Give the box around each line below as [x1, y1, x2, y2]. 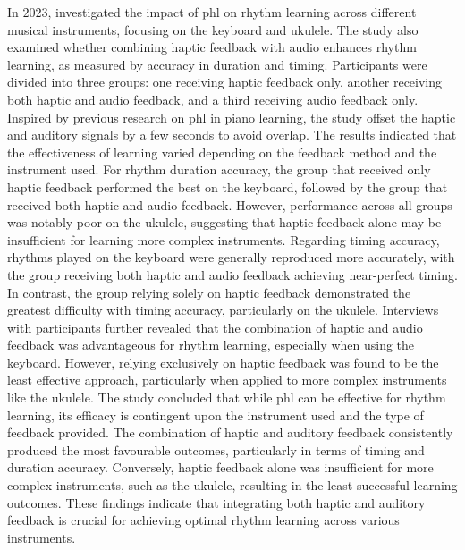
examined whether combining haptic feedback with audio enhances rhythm [7, 38, 417, 56]
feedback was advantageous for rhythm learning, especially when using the [7, 335, 415, 354]
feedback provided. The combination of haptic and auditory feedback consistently [7, 423, 453, 442]
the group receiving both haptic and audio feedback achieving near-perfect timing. [7, 265, 458, 283]
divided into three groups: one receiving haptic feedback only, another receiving [7, 72, 443, 91]
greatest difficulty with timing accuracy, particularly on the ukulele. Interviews [7, 300, 439, 319]
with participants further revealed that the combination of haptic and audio [7, 317, 423, 336]
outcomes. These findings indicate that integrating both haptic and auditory [7, 493, 426, 512]
